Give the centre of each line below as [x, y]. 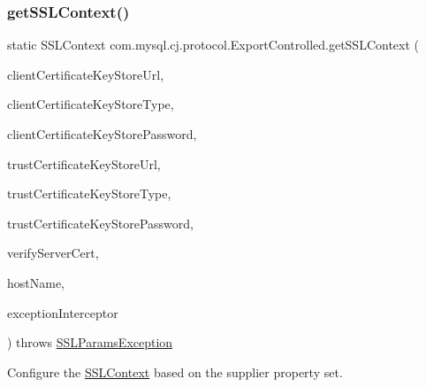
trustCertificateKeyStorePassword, [100, 223]
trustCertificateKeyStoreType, [89, 193]
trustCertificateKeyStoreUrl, [84, 163]
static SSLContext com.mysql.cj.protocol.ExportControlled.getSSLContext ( [213, 45]
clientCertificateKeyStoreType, [91, 104]
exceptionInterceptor [63, 312]
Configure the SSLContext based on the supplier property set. [175, 372]
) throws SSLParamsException [90, 342]
